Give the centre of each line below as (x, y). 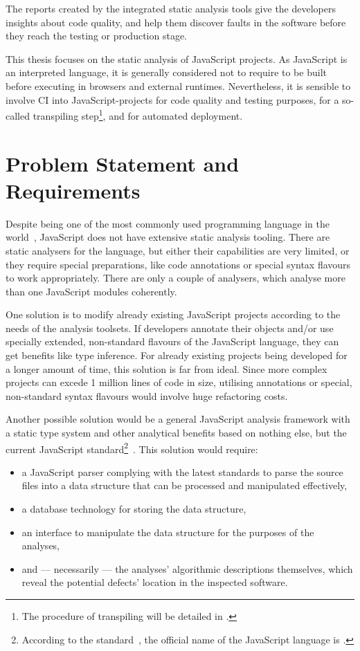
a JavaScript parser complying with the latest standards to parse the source (182, 471)
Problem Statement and (123, 163)
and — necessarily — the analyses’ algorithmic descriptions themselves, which (187, 568)
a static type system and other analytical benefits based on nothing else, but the (176, 433)
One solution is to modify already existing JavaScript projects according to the (173, 314)
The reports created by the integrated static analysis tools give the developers (171, 8)
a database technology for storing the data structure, (134, 509)
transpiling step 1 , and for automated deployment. (138, 114)
